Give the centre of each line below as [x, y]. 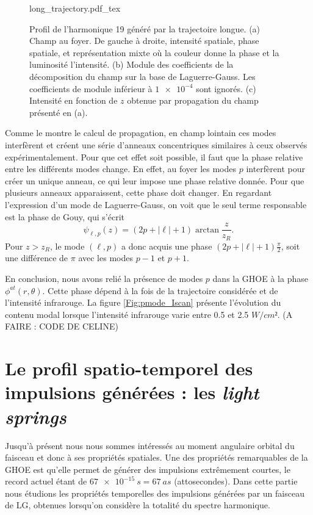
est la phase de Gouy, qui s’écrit [65, 216]
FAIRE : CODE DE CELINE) [62, 326]
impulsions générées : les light [132, 392]
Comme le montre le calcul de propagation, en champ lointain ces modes [141, 133]
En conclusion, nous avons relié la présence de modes [104, 279]
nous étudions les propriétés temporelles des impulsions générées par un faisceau [155, 493]
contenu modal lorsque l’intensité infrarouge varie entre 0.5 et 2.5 [127, 314]
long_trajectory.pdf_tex [75, 8]
